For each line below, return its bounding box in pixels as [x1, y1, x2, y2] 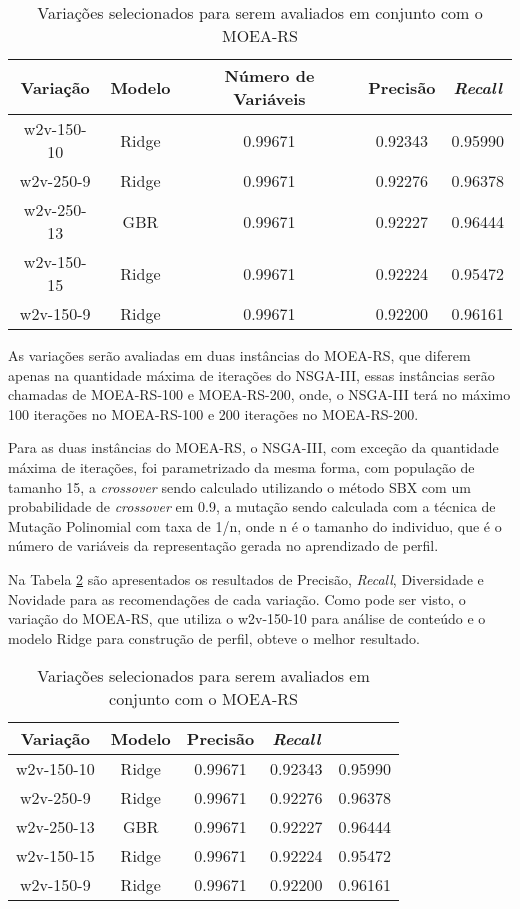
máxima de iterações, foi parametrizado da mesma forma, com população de [8, 456, 475, 477]
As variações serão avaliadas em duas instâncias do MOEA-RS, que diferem [8, 345, 471, 365]
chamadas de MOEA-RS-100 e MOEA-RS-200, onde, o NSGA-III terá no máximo [8, 384, 511, 405]
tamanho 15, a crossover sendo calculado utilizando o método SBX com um [8, 476, 471, 497]
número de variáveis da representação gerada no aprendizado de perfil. [8, 535, 439, 556]
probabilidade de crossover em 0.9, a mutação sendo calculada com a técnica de [8, 496, 496, 517]
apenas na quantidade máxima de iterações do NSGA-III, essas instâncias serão [8, 364, 495, 385]
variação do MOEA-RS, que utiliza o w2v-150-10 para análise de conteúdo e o [8, 608, 486, 629]
